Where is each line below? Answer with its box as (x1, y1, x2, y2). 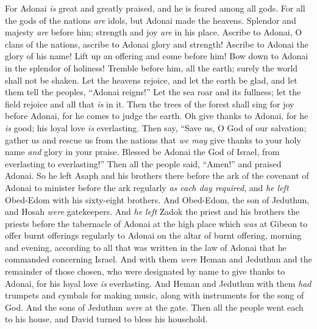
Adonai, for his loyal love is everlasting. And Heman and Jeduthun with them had (5, 277, 312, 289)
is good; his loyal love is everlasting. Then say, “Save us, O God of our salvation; (5, 121, 307, 134)
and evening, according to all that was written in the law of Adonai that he (5, 240, 287, 253)
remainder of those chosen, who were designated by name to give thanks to (5, 265, 285, 278)
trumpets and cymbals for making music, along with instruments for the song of (5, 289, 304, 302)
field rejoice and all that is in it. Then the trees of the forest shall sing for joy (5, 97, 294, 110)
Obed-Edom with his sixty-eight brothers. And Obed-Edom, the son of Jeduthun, (5, 193, 310, 206)
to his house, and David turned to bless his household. (5, 313, 208, 325)
